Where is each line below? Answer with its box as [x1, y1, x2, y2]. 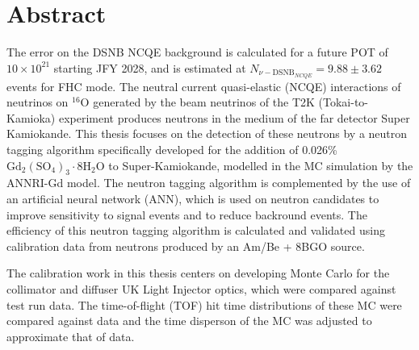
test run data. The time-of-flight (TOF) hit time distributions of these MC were [6, 296, 402, 313]
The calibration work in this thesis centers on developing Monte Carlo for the [6, 265, 390, 281]
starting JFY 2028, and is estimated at [53, 59, 246, 76]
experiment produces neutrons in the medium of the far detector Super [58, 109, 410, 126]
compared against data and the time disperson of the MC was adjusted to [6, 312, 372, 329]
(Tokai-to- [318, 94, 368, 110]
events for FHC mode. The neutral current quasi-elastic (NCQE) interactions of [6, 77, 401, 94]
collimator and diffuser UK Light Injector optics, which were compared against [6, 280, 396, 297]
